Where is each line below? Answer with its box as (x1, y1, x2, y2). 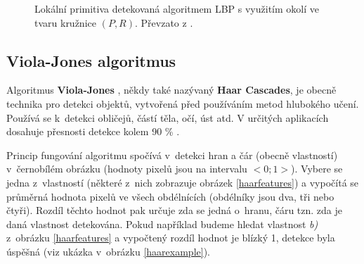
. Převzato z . (134, 15, 193, 30)
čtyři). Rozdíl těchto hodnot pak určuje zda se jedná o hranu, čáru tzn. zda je (6, 203, 343, 218)
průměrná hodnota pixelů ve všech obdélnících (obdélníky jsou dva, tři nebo (6, 189, 334, 203)
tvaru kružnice (34, 15, 96, 30)
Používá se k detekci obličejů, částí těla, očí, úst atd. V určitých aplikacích (6, 110, 329, 125)
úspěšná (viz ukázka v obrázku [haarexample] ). (6, 244, 210, 258)
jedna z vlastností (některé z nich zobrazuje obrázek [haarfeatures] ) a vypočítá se (6, 175, 359, 189)
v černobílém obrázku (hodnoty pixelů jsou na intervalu (6, 161, 247, 176)
